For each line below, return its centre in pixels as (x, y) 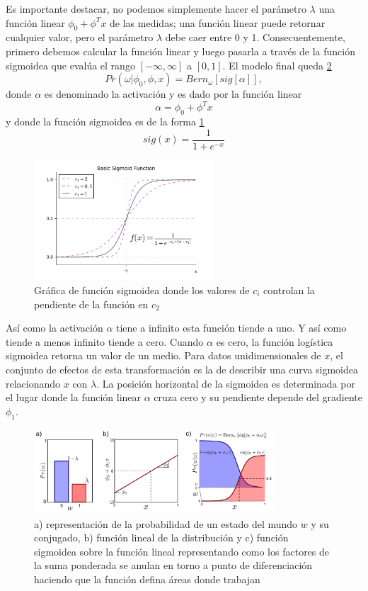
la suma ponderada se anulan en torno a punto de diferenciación (173, 565)
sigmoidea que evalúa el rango (70, 65)
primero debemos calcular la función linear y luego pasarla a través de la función (180, 51)
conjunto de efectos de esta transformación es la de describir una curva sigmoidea (182, 369)
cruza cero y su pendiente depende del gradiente (258, 397)
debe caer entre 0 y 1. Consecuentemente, (255, 37)
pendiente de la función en (91, 304)
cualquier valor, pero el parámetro (80, 37)
